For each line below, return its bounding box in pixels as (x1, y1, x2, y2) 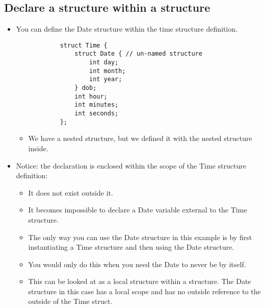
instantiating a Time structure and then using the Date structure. (28, 242, 234, 252)
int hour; (74, 92, 108, 100)
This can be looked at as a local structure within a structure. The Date (28, 276, 251, 287)
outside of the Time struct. (28, 296, 113, 306)
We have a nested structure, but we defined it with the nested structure (28, 133, 252, 144)
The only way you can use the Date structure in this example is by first (28, 231, 252, 242)
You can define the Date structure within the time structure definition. (16, 23, 237, 34)
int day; (89, 59, 119, 66)
